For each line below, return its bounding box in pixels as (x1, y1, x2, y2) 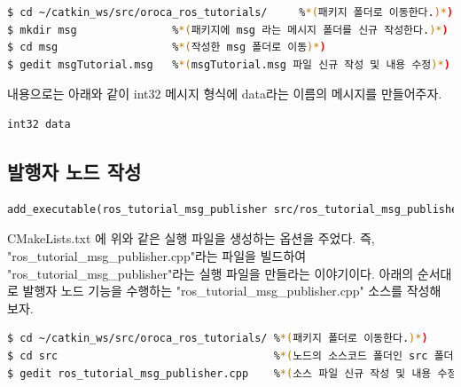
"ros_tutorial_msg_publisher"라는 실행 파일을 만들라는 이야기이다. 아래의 (7, 264, 414, 282)
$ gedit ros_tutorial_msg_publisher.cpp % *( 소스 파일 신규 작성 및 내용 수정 (7, 367, 457, 380)
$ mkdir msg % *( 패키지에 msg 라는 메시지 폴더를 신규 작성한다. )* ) (7, 23, 449, 36)
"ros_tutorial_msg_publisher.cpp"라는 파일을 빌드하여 (7, 246, 307, 265)
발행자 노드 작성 (7, 157, 142, 185)
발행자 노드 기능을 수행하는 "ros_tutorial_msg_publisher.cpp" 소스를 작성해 (22, 281, 441, 300)
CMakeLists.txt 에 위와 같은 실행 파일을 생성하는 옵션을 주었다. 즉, (7, 229, 375, 248)
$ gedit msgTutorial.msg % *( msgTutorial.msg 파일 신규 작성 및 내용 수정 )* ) (7, 58, 450, 71)
